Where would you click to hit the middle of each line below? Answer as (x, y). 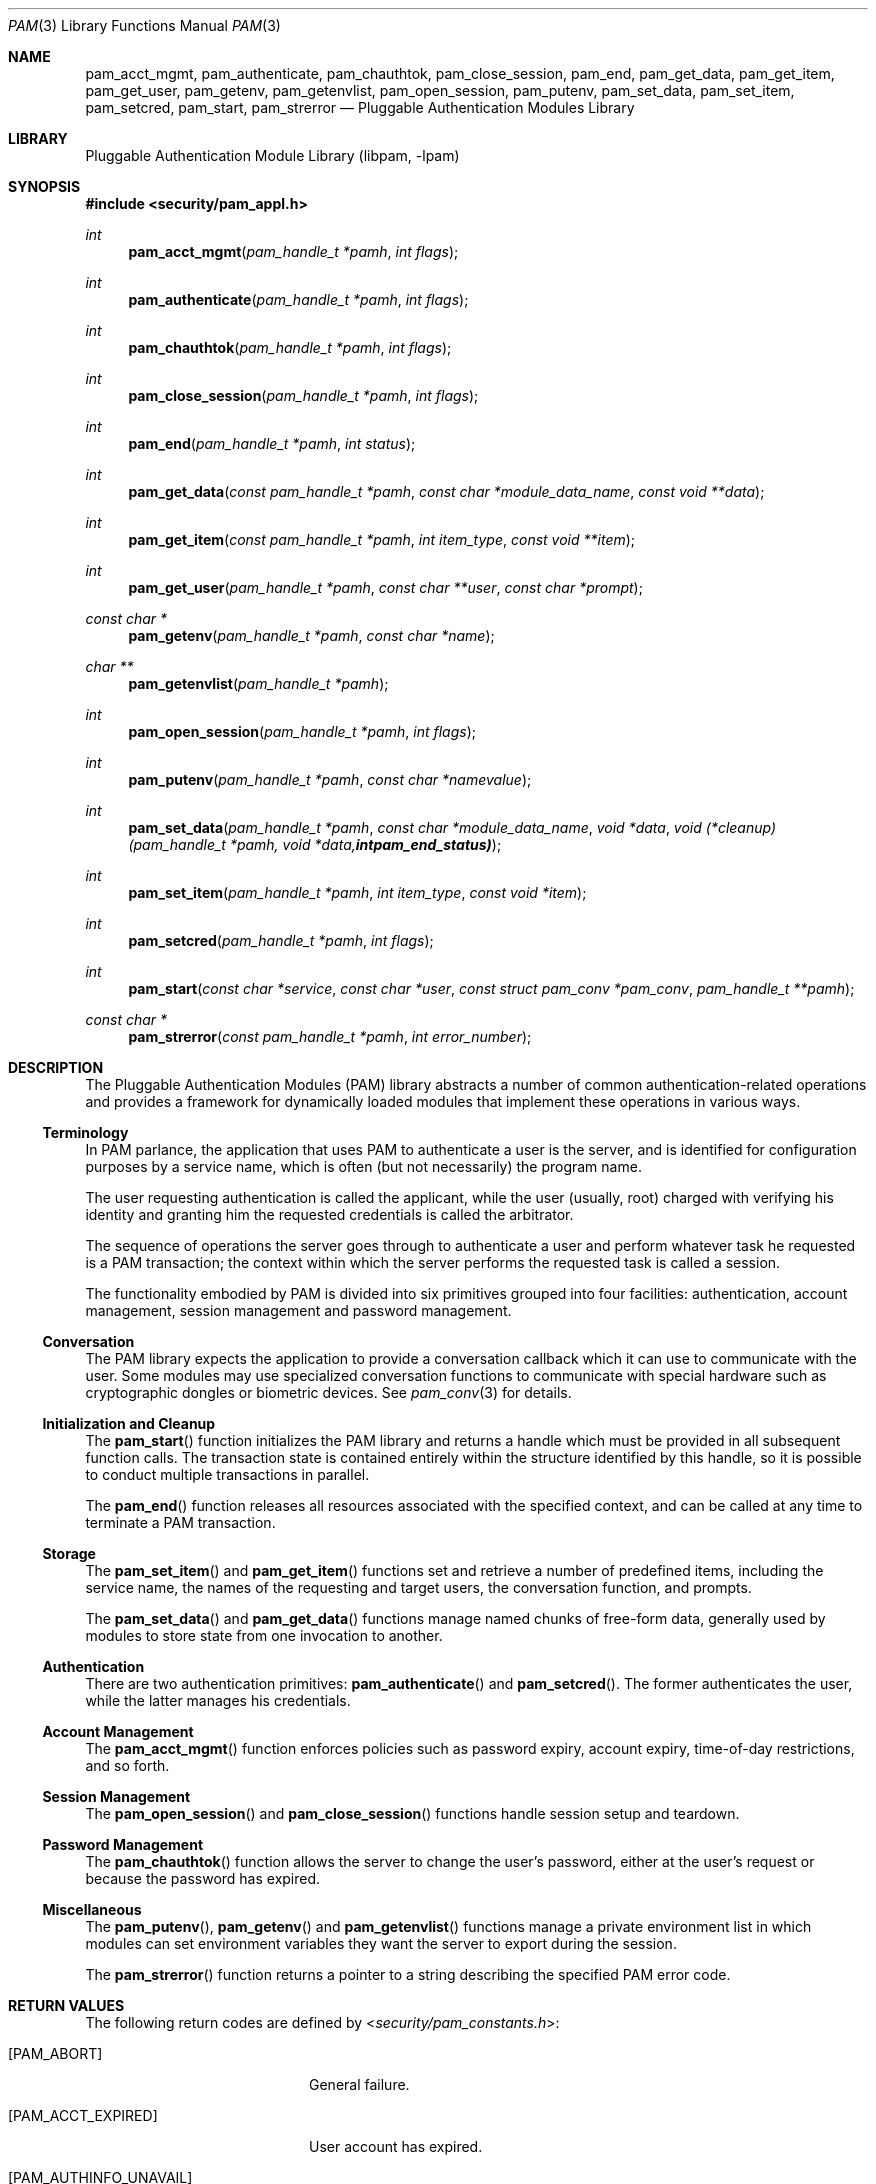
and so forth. (127, 1765)
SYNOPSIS (44, 186)
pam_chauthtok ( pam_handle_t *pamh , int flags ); (290, 347)
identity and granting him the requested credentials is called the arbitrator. (329, 1214)
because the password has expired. (203, 1878)
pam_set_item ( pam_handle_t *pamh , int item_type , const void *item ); (357, 892)
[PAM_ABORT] (55, 2053)
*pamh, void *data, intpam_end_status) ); (365, 844)
